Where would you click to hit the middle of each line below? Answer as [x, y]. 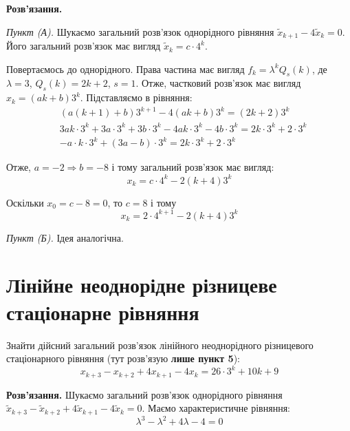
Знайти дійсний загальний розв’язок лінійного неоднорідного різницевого [160, 345]
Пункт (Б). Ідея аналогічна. [65, 237]
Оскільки [25, 202]
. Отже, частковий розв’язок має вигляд [218, 83]
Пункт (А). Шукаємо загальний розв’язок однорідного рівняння [140, 31]
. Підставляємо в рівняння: [136, 97]
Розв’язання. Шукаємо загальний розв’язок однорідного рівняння [144, 394]
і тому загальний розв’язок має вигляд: [193, 167]
